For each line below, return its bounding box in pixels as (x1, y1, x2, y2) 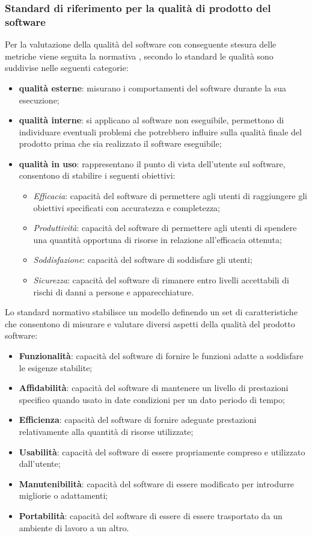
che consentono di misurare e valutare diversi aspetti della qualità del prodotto (5, 317, 295, 330)
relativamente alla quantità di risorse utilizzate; (19, 425, 194, 437)
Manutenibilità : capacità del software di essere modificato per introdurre (19, 477, 295, 490)
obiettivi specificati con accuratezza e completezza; (33, 201, 220, 214)
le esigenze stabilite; (19, 361, 93, 374)
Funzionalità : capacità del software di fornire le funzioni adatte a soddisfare (19, 350, 304, 362)
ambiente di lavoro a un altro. (19, 521, 129, 534)
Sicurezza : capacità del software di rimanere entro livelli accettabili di (33, 274, 289, 286)
